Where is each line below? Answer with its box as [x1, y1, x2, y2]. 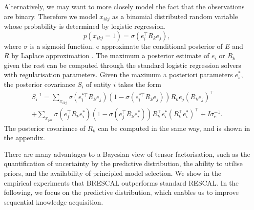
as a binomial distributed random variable [112, 11, 238, 21]
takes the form [118, 79, 162, 89]
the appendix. [4, 132, 45, 143]
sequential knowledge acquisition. [4, 196, 103, 207]
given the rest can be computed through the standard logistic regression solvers [4, 60, 241, 70]
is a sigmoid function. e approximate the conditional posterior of [30, 41, 223, 51]
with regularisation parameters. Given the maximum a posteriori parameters [4, 69, 233, 80]
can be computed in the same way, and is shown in [98, 123, 250, 133]
